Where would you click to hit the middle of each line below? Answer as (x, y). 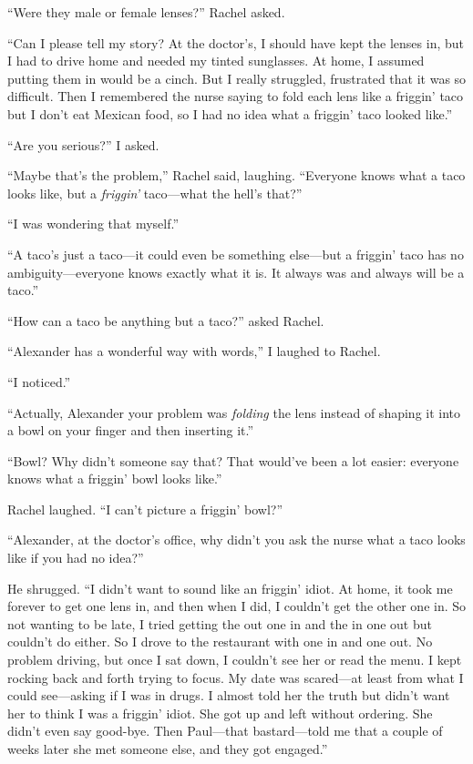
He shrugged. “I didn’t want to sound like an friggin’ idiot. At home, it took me (230, 588)
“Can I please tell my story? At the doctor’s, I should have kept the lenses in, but (236, 42)
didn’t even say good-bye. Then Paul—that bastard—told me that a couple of (225, 731)
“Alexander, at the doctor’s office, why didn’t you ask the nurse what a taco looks (236, 540)
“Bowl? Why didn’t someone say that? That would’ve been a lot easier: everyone (233, 460)
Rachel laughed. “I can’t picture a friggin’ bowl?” (145, 509)
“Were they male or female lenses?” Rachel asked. (146, 12)
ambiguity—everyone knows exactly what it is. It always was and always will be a (236, 272)
